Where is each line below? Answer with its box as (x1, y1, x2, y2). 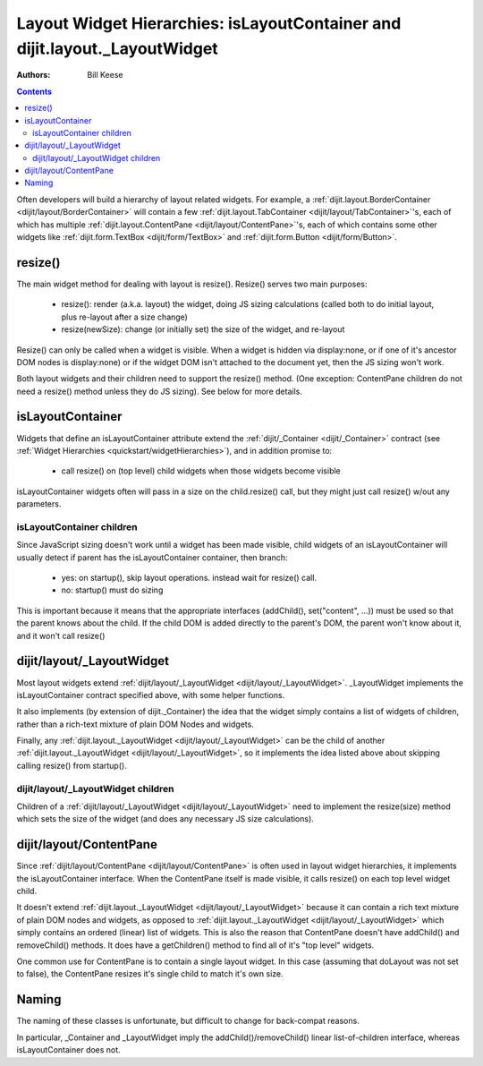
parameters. (16, 499, 62, 509)
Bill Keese (87, 70, 123, 81)
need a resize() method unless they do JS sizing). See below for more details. (16, 386, 303, 397)
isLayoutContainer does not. (16, 1045, 121, 1055)
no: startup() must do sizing (61, 584, 164, 595)
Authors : (16, 70, 51, 81)
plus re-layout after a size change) (61, 311, 188, 322)
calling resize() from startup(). (16, 760, 127, 771)
